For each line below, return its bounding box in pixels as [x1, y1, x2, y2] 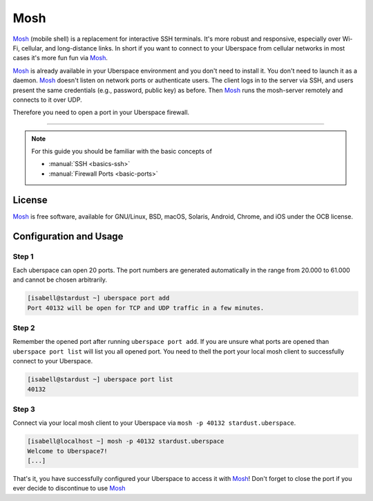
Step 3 [12, 404, 36, 414]
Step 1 [12, 251, 34, 261]
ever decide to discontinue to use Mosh [12, 484, 126, 493]
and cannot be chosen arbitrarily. [12, 275, 107, 284]
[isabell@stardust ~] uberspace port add [27, 294, 170, 302]
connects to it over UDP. [12, 95, 82, 104]
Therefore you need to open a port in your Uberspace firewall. [12, 108, 190, 117]
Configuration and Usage [12, 230, 124, 242]
